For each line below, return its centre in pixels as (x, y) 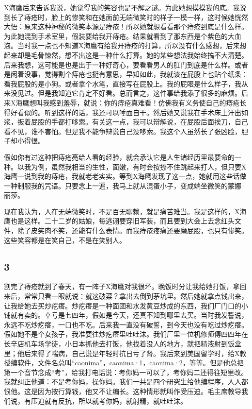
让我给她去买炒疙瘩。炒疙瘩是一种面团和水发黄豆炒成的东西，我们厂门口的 (123, 305)
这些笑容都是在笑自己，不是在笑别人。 (65, 240)
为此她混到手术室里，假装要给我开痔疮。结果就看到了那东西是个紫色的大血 (123, 36)
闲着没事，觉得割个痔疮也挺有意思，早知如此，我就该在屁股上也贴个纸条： (129, 74)
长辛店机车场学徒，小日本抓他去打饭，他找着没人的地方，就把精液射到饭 (119, 344)
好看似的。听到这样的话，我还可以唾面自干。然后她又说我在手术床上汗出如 (129, 112)
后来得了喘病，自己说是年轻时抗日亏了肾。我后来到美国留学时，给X (132, 353)
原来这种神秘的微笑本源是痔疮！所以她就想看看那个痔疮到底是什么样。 (136, 26)
